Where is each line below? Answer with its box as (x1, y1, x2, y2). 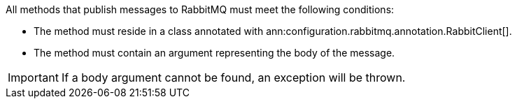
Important (8, 70, 59, 84)
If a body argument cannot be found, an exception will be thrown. (61, 70, 406, 84)
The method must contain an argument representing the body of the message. (34, 47, 395, 59)
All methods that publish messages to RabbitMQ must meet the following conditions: (6, 3, 395, 15)
